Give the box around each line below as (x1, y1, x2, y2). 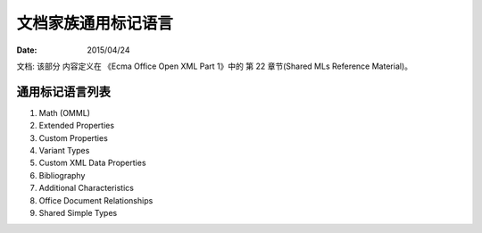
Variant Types (38, 146, 90, 156)
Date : (16, 45, 37, 55)
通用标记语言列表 (16, 84, 111, 99)
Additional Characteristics (38, 183, 134, 194)
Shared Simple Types (38, 207, 118, 218)
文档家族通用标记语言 (16, 13, 174, 33)
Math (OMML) (38, 107, 91, 118)
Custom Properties (38, 132, 109, 143)
